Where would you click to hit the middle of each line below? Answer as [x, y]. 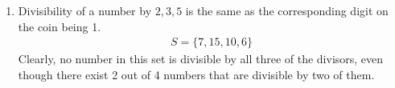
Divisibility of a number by [85, 10]
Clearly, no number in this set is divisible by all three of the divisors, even [201, 59]
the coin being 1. [60, 26]
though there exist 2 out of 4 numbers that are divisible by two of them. [196, 74]
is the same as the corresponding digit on [287, 10]
